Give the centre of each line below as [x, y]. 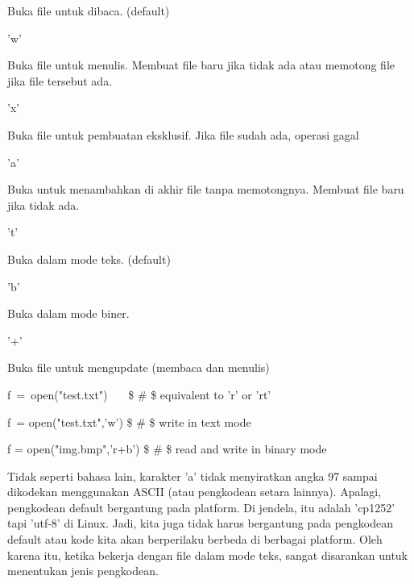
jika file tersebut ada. [60, 80]
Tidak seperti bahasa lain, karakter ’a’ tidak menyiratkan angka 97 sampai [193, 476]
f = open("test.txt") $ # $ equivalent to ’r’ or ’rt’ [139, 394]
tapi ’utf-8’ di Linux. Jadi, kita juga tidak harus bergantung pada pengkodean [200, 523]
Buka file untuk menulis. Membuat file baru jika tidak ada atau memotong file [201, 65]
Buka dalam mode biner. [68, 313]
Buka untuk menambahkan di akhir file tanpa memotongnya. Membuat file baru [206, 189]
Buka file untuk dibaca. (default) [89, 10]
